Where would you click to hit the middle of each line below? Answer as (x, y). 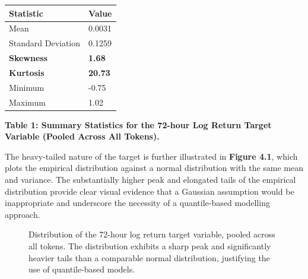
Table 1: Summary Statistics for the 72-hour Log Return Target (138, 124)
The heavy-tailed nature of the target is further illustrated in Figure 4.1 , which (151, 156)
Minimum (27, 87)
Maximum (27, 102)
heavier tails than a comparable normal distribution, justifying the (149, 257)
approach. (23, 214)
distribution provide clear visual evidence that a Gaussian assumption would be (150, 191)
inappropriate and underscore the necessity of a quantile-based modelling (137, 203)
